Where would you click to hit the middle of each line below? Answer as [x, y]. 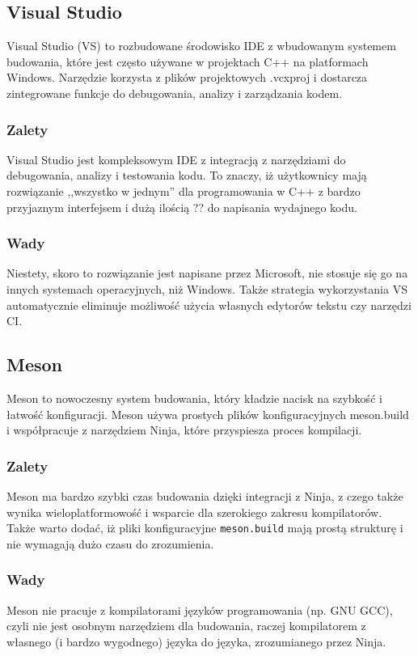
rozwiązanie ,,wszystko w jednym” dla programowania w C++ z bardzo [184, 190]
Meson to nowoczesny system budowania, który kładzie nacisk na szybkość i [194, 398]
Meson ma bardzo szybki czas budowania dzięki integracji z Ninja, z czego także [205, 495]
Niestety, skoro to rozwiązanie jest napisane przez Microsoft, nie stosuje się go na [207, 273]
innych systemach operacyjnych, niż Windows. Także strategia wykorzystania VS [207, 288]
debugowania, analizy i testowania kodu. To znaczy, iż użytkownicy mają [187, 175]
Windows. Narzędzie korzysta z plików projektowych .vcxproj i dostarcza [187, 77]
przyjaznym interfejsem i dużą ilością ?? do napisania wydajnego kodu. [182, 207]
